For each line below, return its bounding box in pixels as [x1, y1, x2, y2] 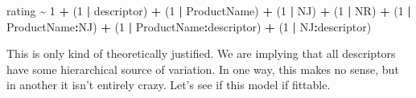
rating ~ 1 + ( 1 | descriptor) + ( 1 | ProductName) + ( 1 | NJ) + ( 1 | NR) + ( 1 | [6, 2, 411, 18]
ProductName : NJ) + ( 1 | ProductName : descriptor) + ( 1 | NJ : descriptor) [6, 18, 372, 35]
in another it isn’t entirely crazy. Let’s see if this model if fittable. [6, 76, 331, 93]
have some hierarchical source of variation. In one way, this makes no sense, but [6, 60, 399, 77]
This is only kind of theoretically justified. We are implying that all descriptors [6, 45, 396, 62]
